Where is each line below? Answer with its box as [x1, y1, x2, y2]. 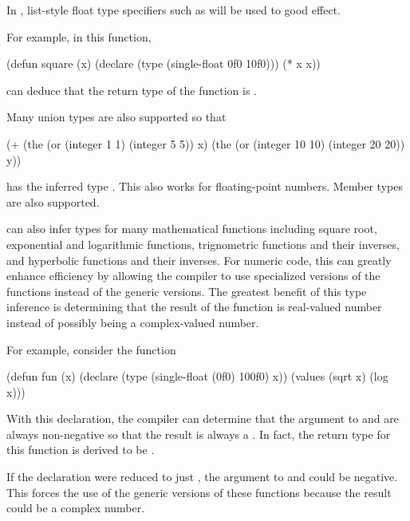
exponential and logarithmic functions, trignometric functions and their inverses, [6, 235, 400, 252]
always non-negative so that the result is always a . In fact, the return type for [6, 425, 391, 442]
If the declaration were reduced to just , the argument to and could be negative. [6, 468, 398, 485]
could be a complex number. [6, 499, 145, 516]
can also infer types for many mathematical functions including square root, [6, 220, 377, 237]
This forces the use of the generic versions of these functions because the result [6, 484, 392, 500]
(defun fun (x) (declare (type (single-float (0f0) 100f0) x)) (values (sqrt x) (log [6, 368, 388, 385]
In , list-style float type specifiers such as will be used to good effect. [6, 2, 341, 18]
